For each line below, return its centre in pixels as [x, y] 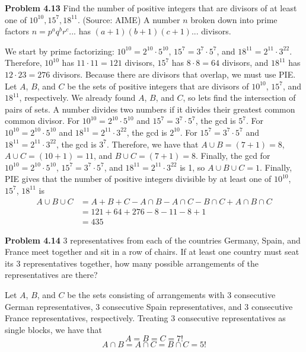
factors [17, 31]
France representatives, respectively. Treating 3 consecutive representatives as [145, 318]
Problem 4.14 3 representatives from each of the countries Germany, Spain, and [153, 240]
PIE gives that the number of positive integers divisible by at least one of [138, 179]
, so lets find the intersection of [239, 97]
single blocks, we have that [53, 329]
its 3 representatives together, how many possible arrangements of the [132, 263]
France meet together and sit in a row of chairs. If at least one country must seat [152, 252]
